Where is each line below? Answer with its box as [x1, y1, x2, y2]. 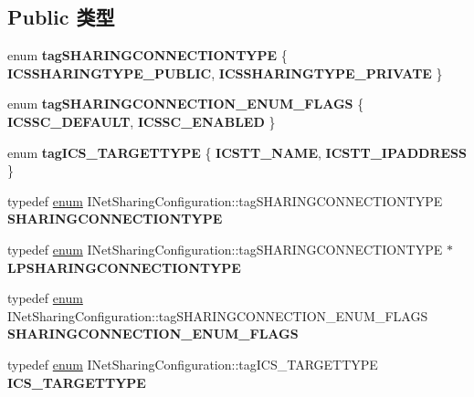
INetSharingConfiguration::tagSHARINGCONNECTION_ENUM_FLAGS [7, 306, 428, 325]
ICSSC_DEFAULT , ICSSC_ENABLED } [7, 111, 276, 131]
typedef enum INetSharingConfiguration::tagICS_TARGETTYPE [7, 354, 378, 373]
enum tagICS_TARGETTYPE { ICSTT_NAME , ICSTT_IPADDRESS [7, 142, 467, 162]
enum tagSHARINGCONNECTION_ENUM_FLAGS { [7, 94, 364, 113]
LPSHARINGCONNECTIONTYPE [7, 257, 241, 277]
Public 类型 [7, 3, 115, 31]
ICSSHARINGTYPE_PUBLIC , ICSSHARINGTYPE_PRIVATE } [7, 63, 443, 82]
